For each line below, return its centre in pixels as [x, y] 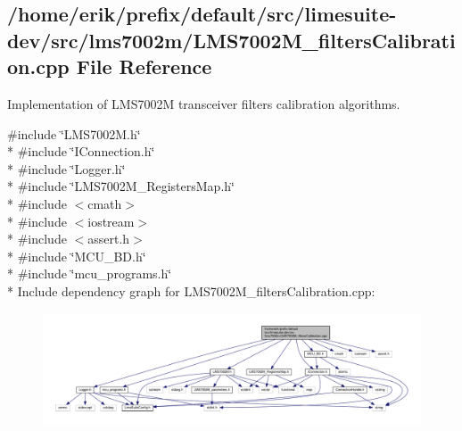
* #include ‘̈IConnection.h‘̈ [81, 151]
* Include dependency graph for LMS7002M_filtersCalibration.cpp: [191, 290]
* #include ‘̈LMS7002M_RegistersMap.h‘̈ [121, 186]
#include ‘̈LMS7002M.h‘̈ [74, 133]
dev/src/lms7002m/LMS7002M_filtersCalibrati [231, 40]
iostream [111, 221]
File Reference [144, 66]
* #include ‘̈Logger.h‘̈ [66, 168]
